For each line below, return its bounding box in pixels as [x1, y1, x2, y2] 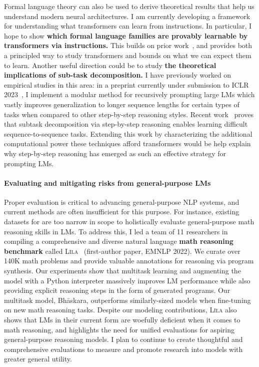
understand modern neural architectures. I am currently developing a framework [4, 11, 250, 21]
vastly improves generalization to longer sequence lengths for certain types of [4, 99, 239, 109]
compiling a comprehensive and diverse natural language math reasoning [4, 236, 233, 246]
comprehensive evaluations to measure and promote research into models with [4, 343, 243, 354]
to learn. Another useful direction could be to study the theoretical [4, 60, 216, 70]
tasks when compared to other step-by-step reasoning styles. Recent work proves [4, 109, 254, 119]
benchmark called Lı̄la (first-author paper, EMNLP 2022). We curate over [4, 245, 240, 256]
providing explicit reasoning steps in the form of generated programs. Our [4, 285, 230, 295]
